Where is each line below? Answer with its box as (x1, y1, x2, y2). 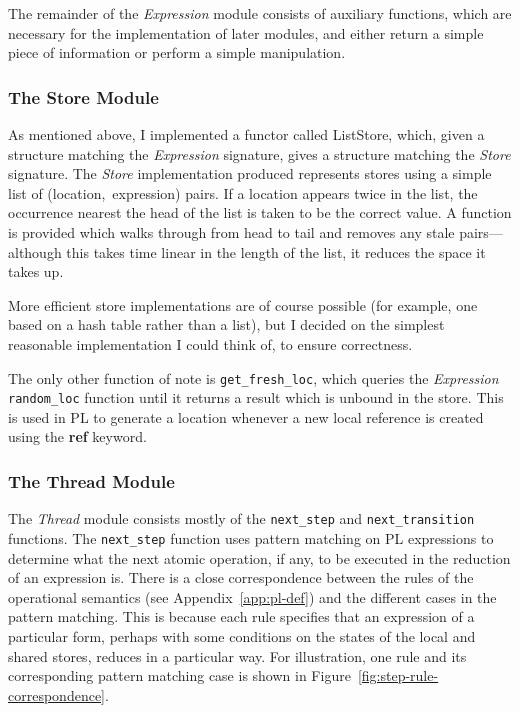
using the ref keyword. (8, 426, 147, 447)
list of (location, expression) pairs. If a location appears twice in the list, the (8, 182, 478, 203)
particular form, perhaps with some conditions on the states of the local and (8, 625, 476, 646)
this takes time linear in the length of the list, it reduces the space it (66, 241, 486, 262)
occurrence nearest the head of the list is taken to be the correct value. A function (8, 202, 512, 223)
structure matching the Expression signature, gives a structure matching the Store (8, 143, 511, 164)
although (8, 241, 62, 262)
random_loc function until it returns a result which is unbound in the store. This (8, 387, 504, 408)
